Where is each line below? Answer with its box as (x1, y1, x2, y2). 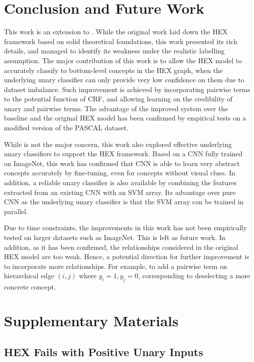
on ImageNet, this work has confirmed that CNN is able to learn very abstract (4, 158, 240, 168)
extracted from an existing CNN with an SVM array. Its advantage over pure (4, 187, 236, 197)
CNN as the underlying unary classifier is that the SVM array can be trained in (4, 196, 244, 207)
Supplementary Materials (4, 310, 178, 330)
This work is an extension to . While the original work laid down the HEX (4, 26, 228, 37)
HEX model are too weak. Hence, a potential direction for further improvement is (4, 251, 250, 262)
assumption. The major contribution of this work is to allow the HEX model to (4, 55, 242, 65)
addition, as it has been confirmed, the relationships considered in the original (4, 241, 238, 252)
